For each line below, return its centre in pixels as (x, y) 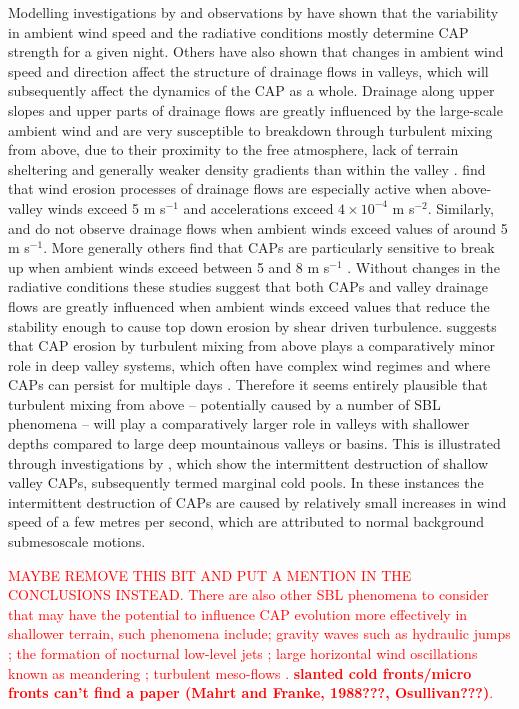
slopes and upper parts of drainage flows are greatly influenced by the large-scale (255, 109)
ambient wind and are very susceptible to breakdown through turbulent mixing (250, 129)
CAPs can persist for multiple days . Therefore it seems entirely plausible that (248, 384)
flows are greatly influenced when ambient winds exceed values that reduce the (249, 305)
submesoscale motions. (77, 541)
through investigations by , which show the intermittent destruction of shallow (248, 462)
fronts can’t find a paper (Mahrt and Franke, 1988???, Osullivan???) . (251, 692)
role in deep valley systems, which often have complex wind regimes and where (249, 364)
